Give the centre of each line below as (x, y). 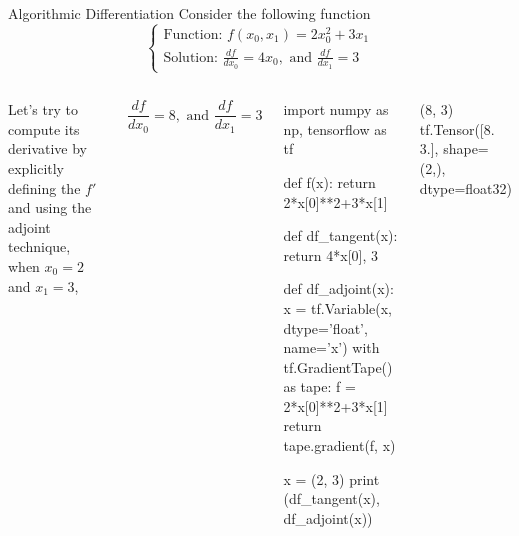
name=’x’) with (331, 347)
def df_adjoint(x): (338, 288)
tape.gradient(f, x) (339, 445)
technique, (39, 246)
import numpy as (336, 109)
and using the (50, 207)
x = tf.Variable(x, (338, 307)
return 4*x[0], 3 (331, 254)
